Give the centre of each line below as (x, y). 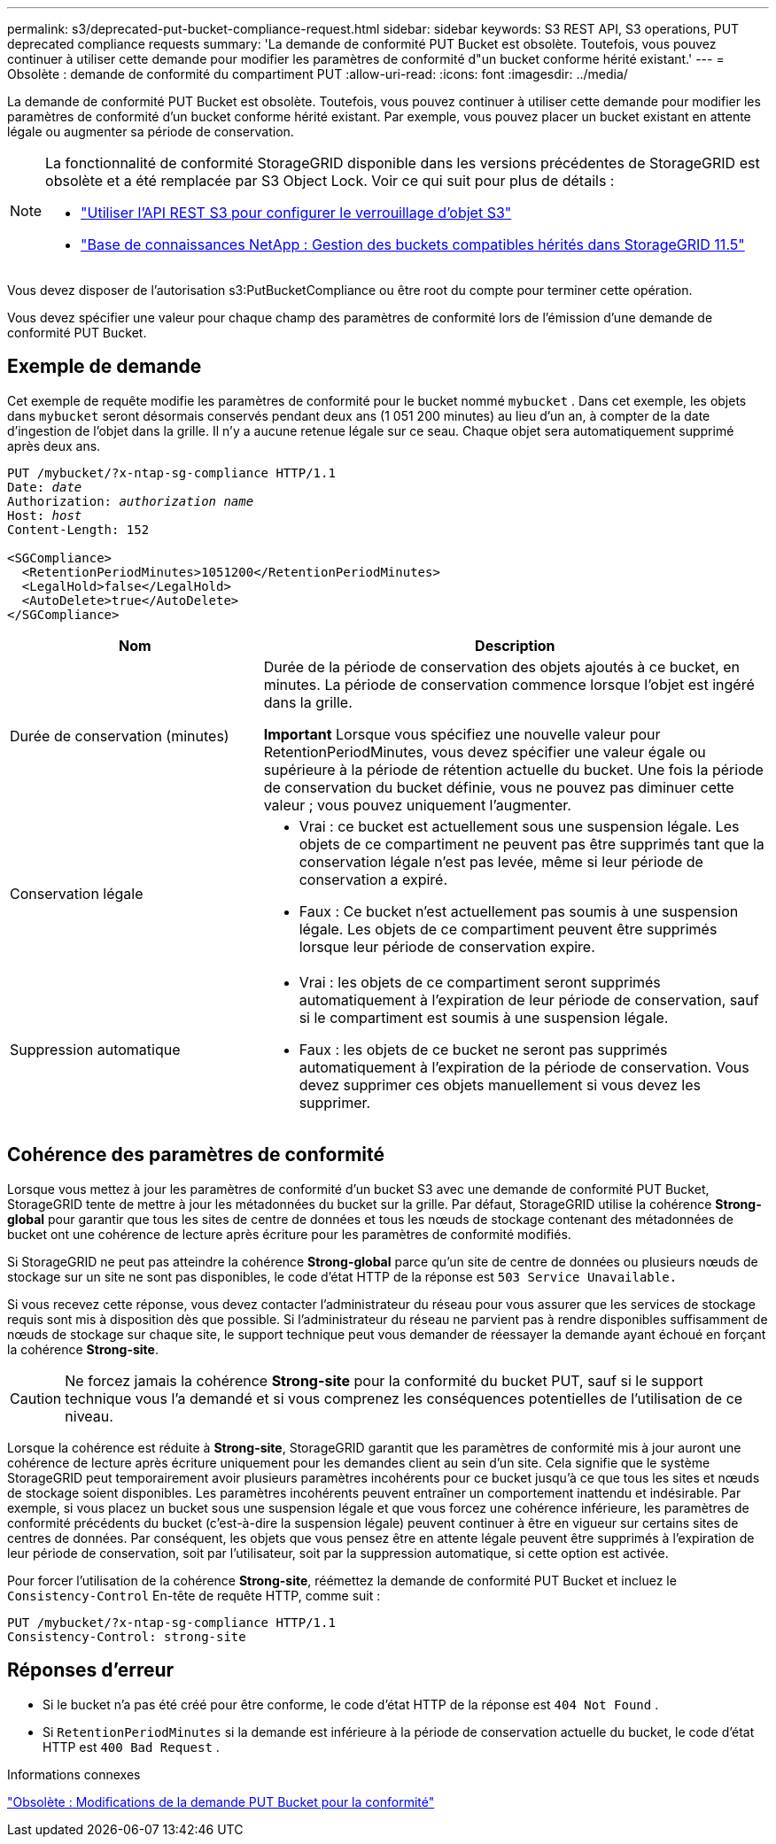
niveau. (89, 1416)
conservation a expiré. (373, 879)
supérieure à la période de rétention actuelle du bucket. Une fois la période (513, 769)
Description (515, 645)
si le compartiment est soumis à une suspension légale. (484, 1017)
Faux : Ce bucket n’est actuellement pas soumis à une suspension (519, 911)
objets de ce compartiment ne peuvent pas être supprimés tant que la (532, 844)
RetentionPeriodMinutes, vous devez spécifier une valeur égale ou (485, 752)
